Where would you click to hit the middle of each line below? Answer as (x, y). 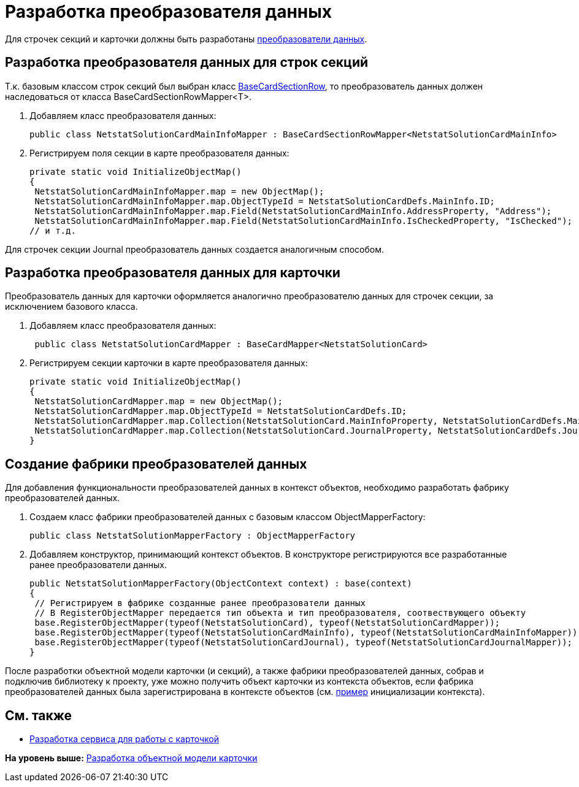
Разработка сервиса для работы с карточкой (125, 739)
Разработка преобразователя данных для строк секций (187, 63)
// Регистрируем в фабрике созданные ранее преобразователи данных (200, 603)
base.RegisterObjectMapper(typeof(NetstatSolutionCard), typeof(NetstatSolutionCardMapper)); (267, 623)
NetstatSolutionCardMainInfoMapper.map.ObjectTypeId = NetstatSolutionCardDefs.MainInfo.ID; (265, 201)
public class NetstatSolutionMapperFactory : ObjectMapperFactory (193, 536)
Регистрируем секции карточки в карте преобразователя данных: (169, 363)
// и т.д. (53, 230)
